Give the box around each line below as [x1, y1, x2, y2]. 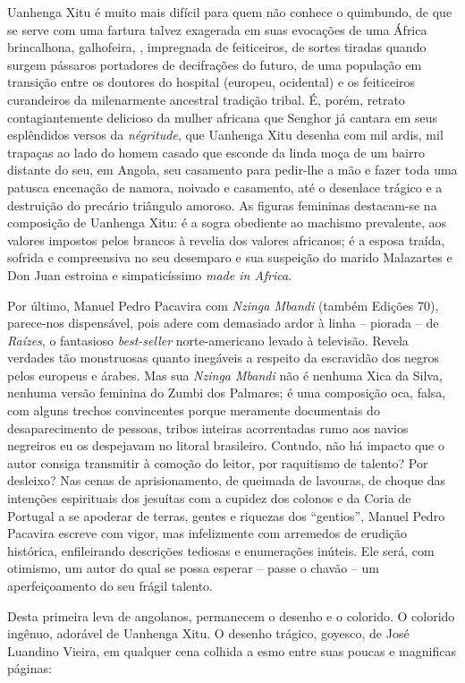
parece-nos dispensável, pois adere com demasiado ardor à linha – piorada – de [7, 313, 439, 332]
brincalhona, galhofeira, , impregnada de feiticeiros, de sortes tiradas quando [7, 38, 427, 56]
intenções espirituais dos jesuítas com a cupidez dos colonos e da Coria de [7, 489, 411, 508]
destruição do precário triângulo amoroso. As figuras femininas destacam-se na [7, 195, 437, 214]
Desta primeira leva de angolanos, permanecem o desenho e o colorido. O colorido [7, 606, 455, 625]
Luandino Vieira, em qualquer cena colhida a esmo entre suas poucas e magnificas [7, 641, 456, 660]
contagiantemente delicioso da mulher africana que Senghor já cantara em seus [7, 107, 438, 126]
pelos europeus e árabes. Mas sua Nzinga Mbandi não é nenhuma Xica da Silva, [7, 365, 443, 384]
